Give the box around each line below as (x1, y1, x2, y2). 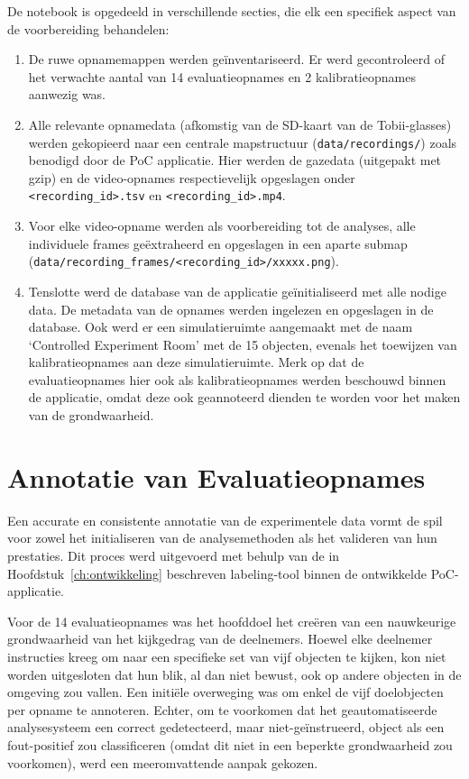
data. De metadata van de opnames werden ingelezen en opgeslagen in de (28, 299, 434, 318)
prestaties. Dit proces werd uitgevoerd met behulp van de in (7, 545, 340, 564)
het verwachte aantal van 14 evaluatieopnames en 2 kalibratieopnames (28, 67, 416, 86)
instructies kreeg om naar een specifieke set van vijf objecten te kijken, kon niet (7, 646, 446, 665)
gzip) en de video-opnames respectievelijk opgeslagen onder (28, 168, 355, 187)
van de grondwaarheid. (28, 406, 154, 425)
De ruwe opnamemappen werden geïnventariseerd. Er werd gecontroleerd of (28, 50, 445, 69)
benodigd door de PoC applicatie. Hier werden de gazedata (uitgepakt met (28, 151, 442, 170)
